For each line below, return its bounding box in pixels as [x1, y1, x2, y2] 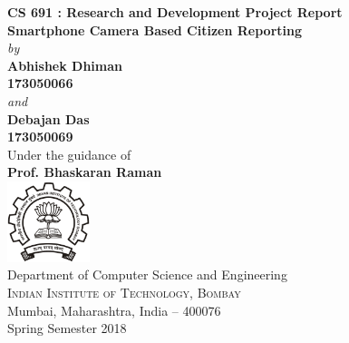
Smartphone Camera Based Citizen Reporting [7, 20, 303, 39]
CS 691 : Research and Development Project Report [7, 3, 343, 21]
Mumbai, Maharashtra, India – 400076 [7, 300, 221, 319]
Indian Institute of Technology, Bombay [7, 283, 241, 302]
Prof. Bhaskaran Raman [7, 162, 162, 181]
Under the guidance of [7, 144, 131, 163]
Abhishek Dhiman [7, 55, 123, 74]
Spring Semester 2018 [7, 318, 127, 338]
